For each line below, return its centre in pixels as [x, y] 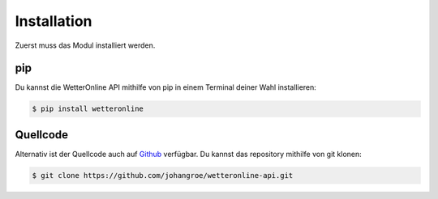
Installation [54, 21]
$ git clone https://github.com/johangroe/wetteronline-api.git [163, 175]
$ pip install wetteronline [88, 109]
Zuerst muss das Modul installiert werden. [85, 45]
